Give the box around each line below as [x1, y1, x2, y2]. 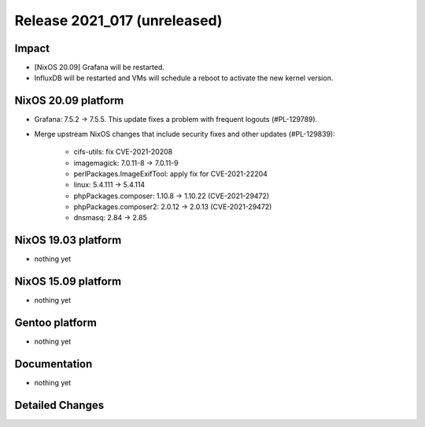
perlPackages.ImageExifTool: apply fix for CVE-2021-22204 [73, 169, 268, 179]
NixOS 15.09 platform [14, 275, 122, 289]
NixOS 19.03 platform [14, 234, 122, 247]
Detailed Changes [14, 398, 105, 412]
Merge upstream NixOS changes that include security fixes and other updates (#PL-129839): [34, 129, 335, 138]
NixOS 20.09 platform [14, 94, 124, 108]
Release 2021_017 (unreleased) [14, 12, 223, 29]
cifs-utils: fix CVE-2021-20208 [73, 147, 173, 156]
